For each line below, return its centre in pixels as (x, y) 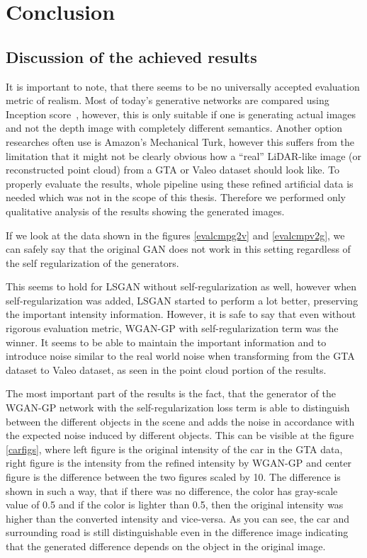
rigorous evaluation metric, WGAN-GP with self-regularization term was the (172, 328)
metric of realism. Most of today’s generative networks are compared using (168, 100)
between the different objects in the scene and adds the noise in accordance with (180, 421)
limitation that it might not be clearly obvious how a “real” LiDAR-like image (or (184, 155)
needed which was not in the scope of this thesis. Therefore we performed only (176, 197)
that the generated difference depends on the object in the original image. (166, 546)
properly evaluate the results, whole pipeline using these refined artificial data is (180, 183)
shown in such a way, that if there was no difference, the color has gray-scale (172, 490)
